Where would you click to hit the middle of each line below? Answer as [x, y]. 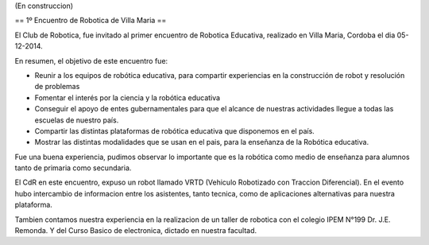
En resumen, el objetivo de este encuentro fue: [91, 60]
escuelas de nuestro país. [77, 120]
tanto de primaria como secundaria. [73, 168]
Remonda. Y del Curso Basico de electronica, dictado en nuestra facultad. [136, 231]
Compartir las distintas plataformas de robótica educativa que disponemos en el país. [175, 130]
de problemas [57, 87]
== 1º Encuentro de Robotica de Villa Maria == [91, 21]
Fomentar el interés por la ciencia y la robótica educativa [128, 97]
